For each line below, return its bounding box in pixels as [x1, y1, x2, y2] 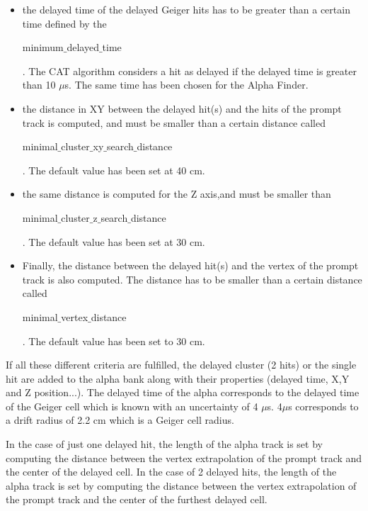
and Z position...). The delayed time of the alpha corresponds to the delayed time [6, 385, 360, 400]
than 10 [22, 77, 56, 92]
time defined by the [22, 16, 107, 30]
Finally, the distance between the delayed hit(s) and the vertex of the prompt [22, 258, 359, 273]
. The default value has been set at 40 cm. [22, 162, 205, 177]
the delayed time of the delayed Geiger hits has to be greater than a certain [22, 2, 350, 16]
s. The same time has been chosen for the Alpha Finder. [64, 77, 309, 92]
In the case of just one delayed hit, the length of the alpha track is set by [6, 437, 323, 451]
